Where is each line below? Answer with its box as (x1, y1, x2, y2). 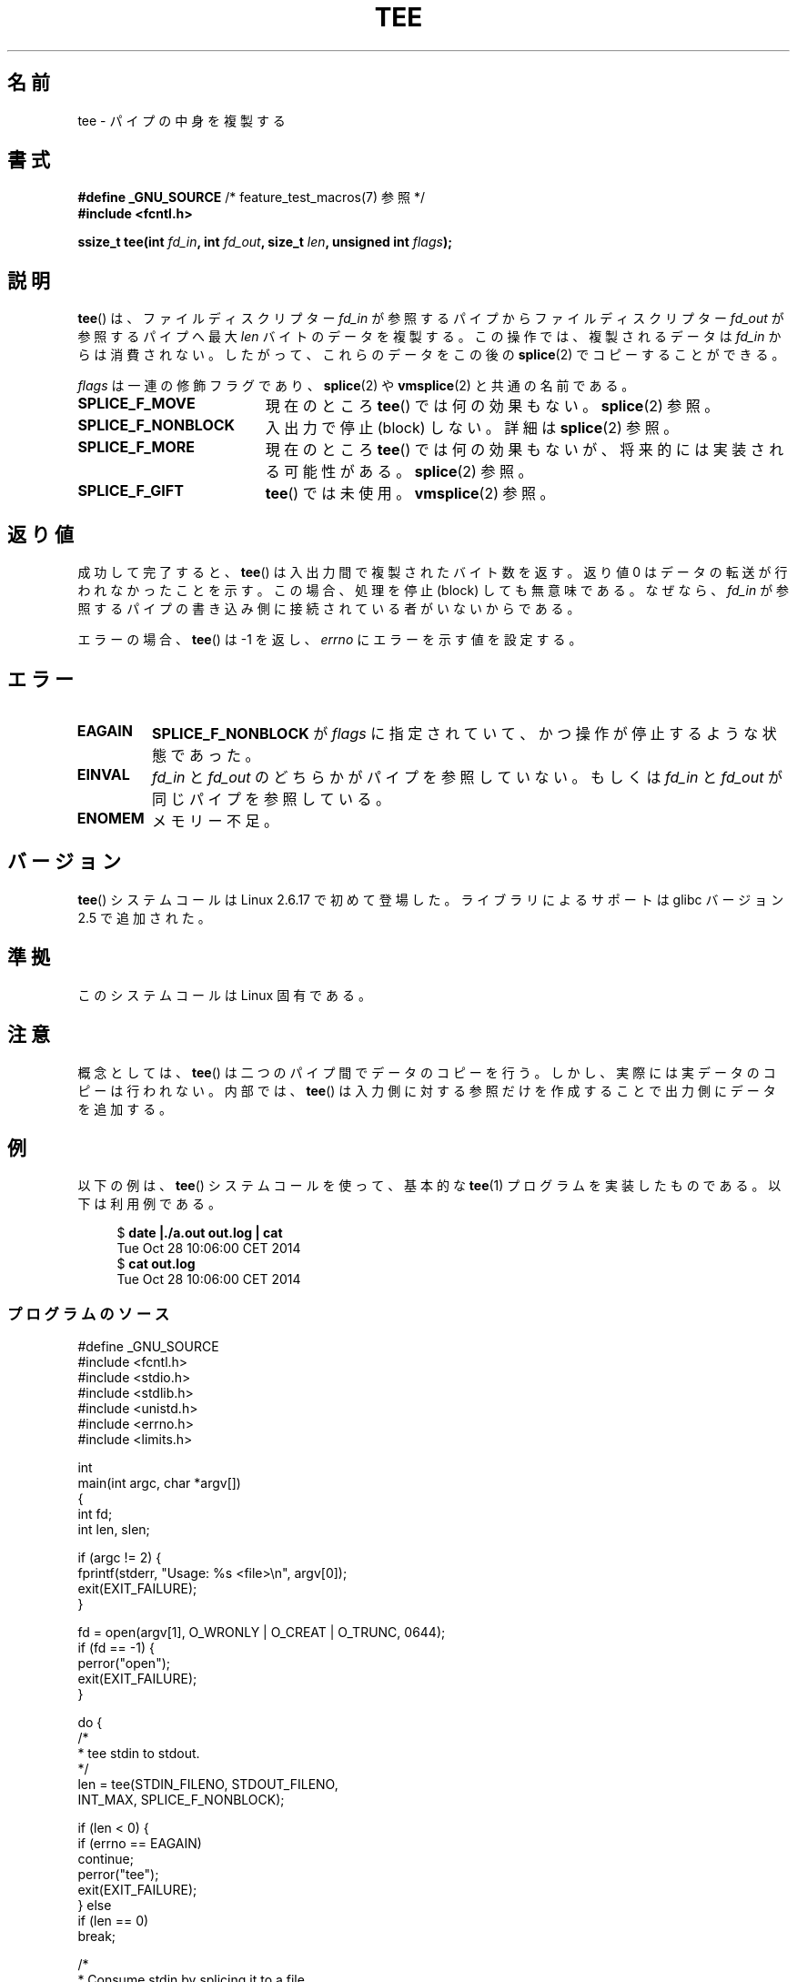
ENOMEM (76, 808, 145, 827)
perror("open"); (77, 1655, 170, 1672)
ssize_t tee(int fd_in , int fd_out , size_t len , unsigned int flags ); (77, 234, 452, 250)
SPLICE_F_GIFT (77, 481, 184, 501)
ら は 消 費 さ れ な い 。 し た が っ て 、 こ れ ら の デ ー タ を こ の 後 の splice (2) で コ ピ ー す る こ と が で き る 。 (77, 347, 785, 363)
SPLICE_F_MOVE (77, 394, 196, 413)
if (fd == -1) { (77, 1640, 155, 1656)
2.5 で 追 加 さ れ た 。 (77, 909, 211, 925)
